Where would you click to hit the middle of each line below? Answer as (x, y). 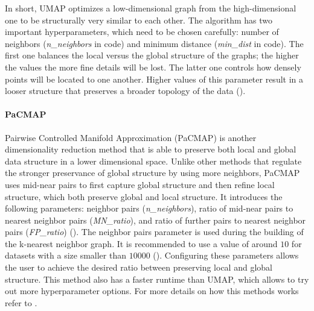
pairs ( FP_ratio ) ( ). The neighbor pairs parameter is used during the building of (154, 232)
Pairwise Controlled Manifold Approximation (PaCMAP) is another (131, 137)
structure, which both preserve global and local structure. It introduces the (144, 196)
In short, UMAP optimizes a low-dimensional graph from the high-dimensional (151, 8)
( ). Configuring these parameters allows (226, 255)
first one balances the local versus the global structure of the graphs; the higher (152, 55)
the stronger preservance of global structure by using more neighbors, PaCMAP (152, 173)
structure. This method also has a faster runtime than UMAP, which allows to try (157, 279)
